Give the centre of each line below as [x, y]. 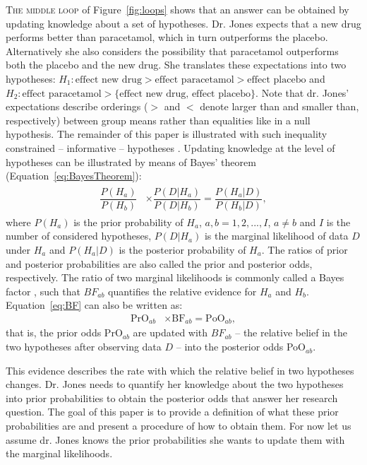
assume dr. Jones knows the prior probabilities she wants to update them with [175, 439]
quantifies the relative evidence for [182, 291]
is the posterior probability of [182, 250]
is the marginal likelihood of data [276, 236]
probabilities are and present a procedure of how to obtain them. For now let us [179, 426]
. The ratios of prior [305, 250]
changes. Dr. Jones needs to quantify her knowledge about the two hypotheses [175, 384]
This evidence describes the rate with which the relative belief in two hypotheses [180, 370]
